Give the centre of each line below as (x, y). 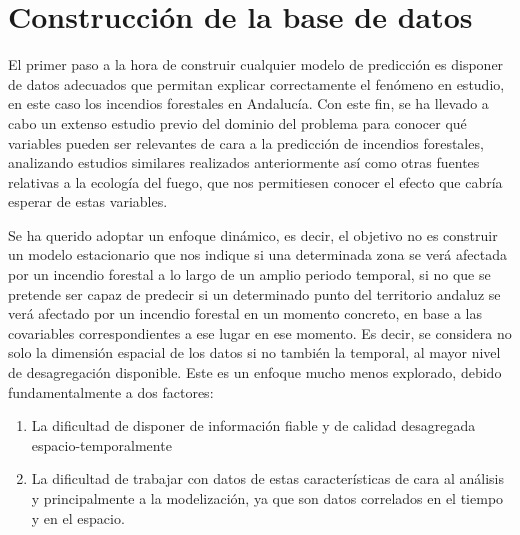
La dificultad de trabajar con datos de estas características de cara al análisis (268, 478)
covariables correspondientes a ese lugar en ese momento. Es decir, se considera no (260, 332)
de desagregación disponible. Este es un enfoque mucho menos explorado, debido (255, 372)
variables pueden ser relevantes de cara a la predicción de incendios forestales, (246, 142)
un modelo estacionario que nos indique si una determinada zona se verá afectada (257, 254)
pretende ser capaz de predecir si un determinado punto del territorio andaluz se (254, 293)
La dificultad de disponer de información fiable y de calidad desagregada (253, 425)
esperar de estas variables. (88, 201)
